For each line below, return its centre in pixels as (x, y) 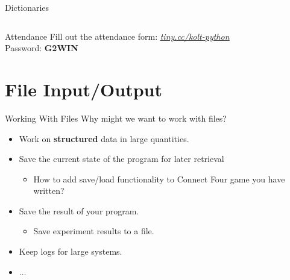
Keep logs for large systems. (71, 251)
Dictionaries (27, 7)
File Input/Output (84, 89)
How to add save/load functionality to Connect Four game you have (159, 179)
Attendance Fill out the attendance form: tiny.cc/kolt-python (117, 36)
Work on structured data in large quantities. (104, 138)
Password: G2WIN (42, 48)
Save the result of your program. (79, 210)
